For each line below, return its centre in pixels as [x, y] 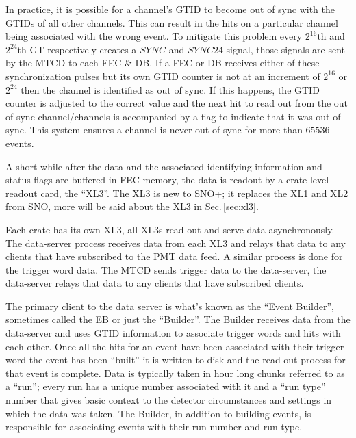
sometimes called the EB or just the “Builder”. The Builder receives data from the [178, 319]
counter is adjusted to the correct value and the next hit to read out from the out [177, 103]
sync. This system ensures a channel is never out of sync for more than [154, 130]
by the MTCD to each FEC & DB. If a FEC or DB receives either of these [163, 63]
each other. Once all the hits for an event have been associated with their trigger [175, 346]
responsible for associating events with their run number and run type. [154, 427]
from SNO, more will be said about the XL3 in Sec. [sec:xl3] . [132, 206]
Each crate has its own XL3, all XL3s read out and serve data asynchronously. [170, 229]
